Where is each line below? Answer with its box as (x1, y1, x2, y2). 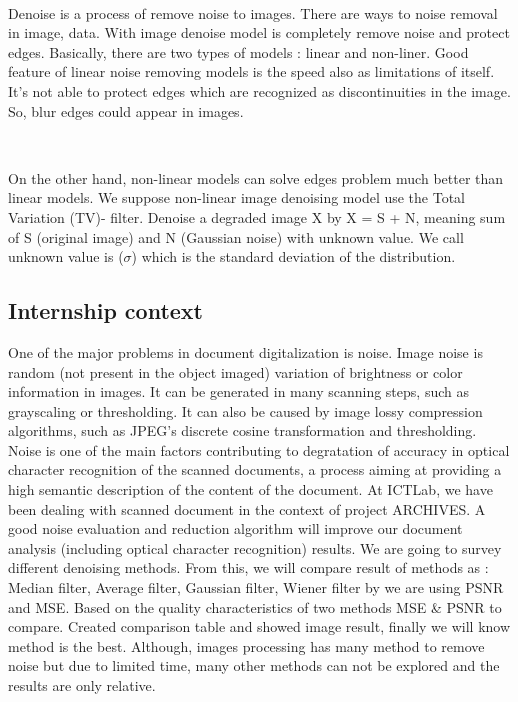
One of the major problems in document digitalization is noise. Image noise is (8, 341, 483, 362)
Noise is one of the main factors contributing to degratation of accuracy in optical (8, 439, 510, 460)
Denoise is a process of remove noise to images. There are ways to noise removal (8, 2, 498, 23)
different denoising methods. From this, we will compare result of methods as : (8, 557, 489, 578)
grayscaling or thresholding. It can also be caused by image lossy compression (8, 400, 483, 421)
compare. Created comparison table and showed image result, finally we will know (8, 616, 511, 637)
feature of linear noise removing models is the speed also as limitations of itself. (8, 61, 495, 82)
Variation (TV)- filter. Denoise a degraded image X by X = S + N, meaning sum (8, 206, 506, 227)
